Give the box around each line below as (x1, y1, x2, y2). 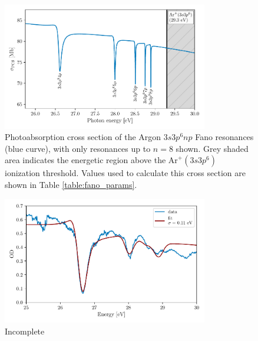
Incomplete (5, 324, 45, 337)
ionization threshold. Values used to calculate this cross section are (5, 167, 246, 179)
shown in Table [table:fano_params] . (5, 178, 137, 191)
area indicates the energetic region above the (5, 154, 166, 166)
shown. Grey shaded (176, 142, 249, 154)
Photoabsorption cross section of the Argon (5, 131, 161, 143)
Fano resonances (195, 131, 254, 143)
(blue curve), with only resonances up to (5, 142, 151, 154)
